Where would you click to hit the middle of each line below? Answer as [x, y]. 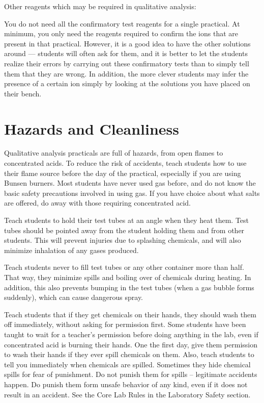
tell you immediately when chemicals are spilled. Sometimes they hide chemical [127, 364]
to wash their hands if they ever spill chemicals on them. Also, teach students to [129, 354]
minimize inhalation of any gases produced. [71, 250]
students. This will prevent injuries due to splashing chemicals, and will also [123, 240]
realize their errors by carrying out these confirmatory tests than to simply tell [127, 63]
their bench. [23, 93]
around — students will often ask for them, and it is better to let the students [126, 53]
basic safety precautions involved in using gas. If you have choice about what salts [132, 193]
